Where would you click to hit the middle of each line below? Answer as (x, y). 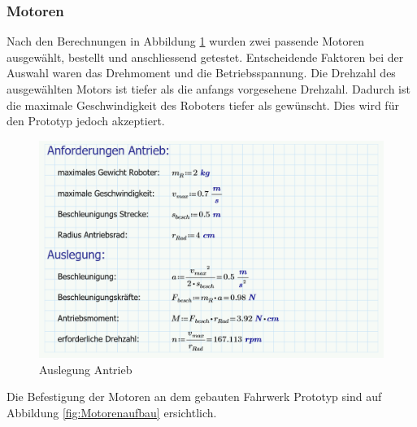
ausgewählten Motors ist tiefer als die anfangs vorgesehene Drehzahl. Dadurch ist (208, 89)
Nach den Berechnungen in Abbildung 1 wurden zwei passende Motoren (185, 41)
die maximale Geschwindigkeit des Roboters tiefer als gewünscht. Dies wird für (203, 105)
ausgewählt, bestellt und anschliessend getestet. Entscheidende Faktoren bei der (205, 57)
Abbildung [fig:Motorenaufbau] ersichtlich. (112, 413)
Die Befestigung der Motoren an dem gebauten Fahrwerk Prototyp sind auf (194, 396)
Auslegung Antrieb (86, 369)
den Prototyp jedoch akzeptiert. (86, 121)
